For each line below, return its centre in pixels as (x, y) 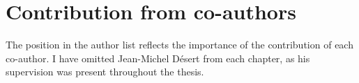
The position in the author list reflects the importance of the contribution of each (179, 45)
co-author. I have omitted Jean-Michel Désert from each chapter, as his (158, 58)
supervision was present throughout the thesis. (105, 72)
